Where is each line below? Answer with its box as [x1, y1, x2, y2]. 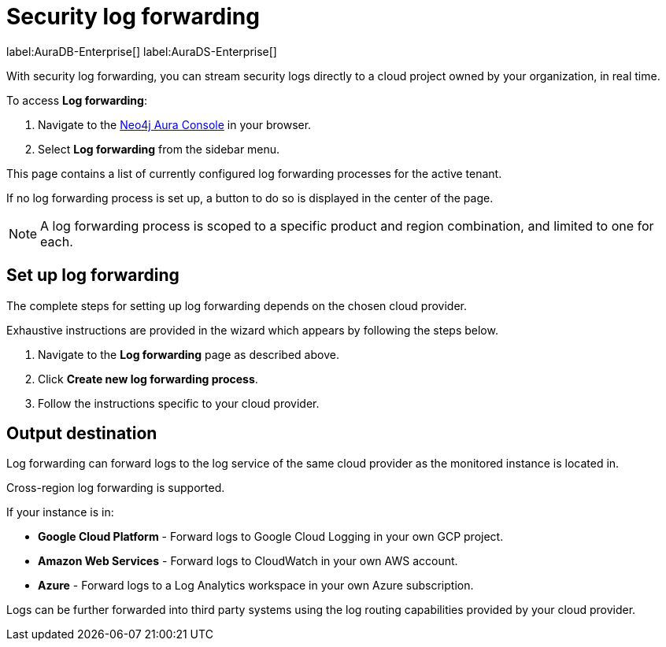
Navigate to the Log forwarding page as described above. [38, 347, 339, 361]
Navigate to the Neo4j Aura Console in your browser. [38, 117, 312, 131]
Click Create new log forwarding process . [38, 372, 258, 386]
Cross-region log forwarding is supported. [6, 481, 225, 495]
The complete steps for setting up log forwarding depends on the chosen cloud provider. [6, 298, 468, 312]
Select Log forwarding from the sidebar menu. [38, 142, 280, 156]
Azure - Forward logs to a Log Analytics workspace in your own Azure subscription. [38, 579, 474, 593]
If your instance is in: [6, 505, 114, 519]
